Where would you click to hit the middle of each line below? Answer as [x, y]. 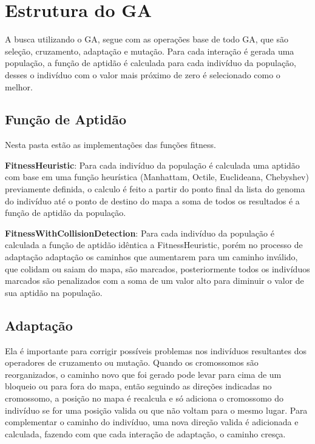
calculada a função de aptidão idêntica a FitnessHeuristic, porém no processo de [154, 245]
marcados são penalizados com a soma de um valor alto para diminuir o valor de [154, 281]
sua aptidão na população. [54, 292]
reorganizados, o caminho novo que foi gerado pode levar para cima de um [143, 374]
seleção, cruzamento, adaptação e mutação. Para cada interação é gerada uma [150, 51]
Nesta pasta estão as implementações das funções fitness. [110, 145]
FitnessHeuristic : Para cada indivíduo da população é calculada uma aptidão [152, 165]
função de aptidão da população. [66, 213]
